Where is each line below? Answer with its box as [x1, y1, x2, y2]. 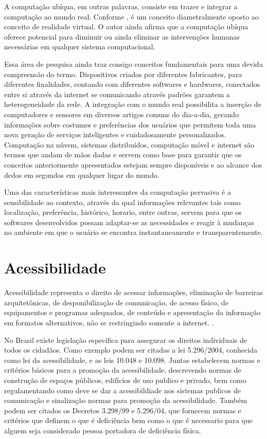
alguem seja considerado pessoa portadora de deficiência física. [4, 425, 201, 435]
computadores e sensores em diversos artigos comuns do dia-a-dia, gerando [4, 108, 239, 119]
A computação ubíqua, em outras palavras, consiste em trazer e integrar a [4, 1, 238, 11]
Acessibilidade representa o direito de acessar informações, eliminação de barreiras [4, 287, 263, 298]
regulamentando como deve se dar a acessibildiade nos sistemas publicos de [4, 385, 241, 395]
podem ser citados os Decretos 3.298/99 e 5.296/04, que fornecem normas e [4, 405, 241, 415]
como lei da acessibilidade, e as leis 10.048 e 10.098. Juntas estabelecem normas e [4, 354, 260, 365]
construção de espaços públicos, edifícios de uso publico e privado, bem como [4, 374, 246, 385]
